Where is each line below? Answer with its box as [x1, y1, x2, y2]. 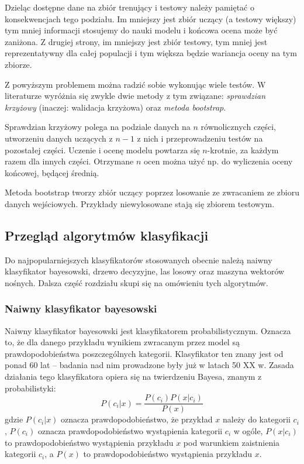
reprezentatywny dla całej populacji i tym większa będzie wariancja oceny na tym [5, 47, 297, 59]
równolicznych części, [201, 121, 276, 133]
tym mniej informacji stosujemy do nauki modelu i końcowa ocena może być [5, 24, 278, 36]
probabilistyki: [5, 381, 56, 394]
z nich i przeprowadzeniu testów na [137, 132, 263, 144]
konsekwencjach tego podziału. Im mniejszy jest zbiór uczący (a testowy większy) [5, 12, 296, 25]
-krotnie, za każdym [207, 143, 279, 156]
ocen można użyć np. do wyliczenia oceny [143, 155, 293, 167]
